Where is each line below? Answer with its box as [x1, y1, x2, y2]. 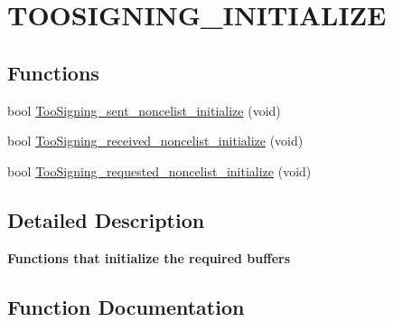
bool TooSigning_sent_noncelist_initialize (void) [7, 100, 281, 119]
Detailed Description [7, 205, 205, 233]
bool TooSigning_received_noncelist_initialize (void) [7, 131, 304, 150]
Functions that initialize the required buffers [7, 248, 291, 267]
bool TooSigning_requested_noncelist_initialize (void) [7, 161, 312, 180]
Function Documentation [7, 292, 245, 320]
